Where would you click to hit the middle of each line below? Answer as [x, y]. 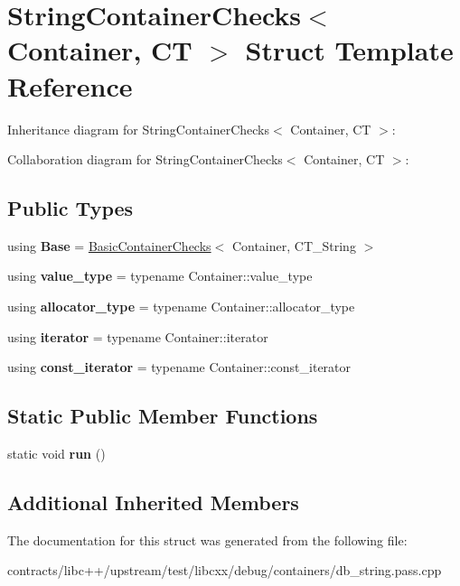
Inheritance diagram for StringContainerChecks [139, 129]
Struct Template [349, 50]
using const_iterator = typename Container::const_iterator [179, 367]
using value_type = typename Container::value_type [160, 276]
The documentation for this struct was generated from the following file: [207, 539]
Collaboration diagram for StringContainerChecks [145, 159]
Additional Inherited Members [153, 502]
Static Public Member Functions [163, 416]
